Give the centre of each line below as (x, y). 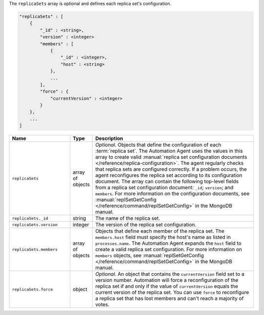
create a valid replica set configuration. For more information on (169, 250)
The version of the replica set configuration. (146, 225)
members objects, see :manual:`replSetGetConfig (150, 256)
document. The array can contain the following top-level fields (167, 181)
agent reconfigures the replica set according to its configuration (169, 176)
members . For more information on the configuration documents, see (172, 194)
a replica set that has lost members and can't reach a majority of (170, 298)
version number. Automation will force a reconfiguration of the (167, 280)
